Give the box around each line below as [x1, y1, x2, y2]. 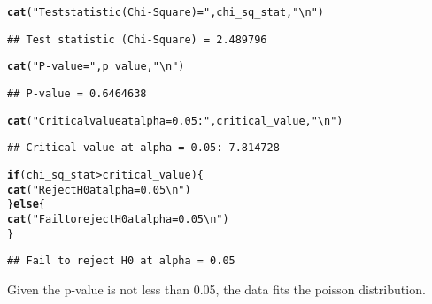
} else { [7, 198, 45, 211]
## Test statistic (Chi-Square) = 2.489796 [7, 33, 267, 46]
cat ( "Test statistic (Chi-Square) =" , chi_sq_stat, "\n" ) [7, 6, 325, 19]
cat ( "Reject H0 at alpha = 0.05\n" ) [7, 183, 191, 196]
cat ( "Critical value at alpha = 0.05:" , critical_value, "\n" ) [7, 114, 343, 127]
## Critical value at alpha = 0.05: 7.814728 [7, 141, 280, 155]
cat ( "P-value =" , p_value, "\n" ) [7, 60, 185, 73]
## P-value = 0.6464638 [7, 87, 147, 100]
